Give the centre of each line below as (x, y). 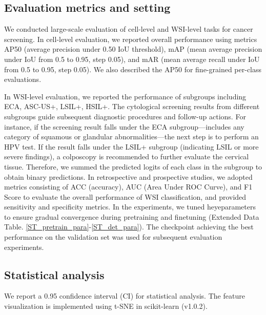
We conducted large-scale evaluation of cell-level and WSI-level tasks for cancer (129, 29)
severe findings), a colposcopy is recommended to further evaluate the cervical (127, 156)
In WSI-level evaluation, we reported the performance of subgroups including (125, 96)
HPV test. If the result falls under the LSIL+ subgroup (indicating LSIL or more (131, 146)
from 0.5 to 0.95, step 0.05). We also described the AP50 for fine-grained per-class (133, 69)
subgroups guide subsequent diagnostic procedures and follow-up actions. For (125, 116)
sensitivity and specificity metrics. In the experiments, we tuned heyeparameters (130, 207)
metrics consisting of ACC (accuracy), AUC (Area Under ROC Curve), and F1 (128, 187)
